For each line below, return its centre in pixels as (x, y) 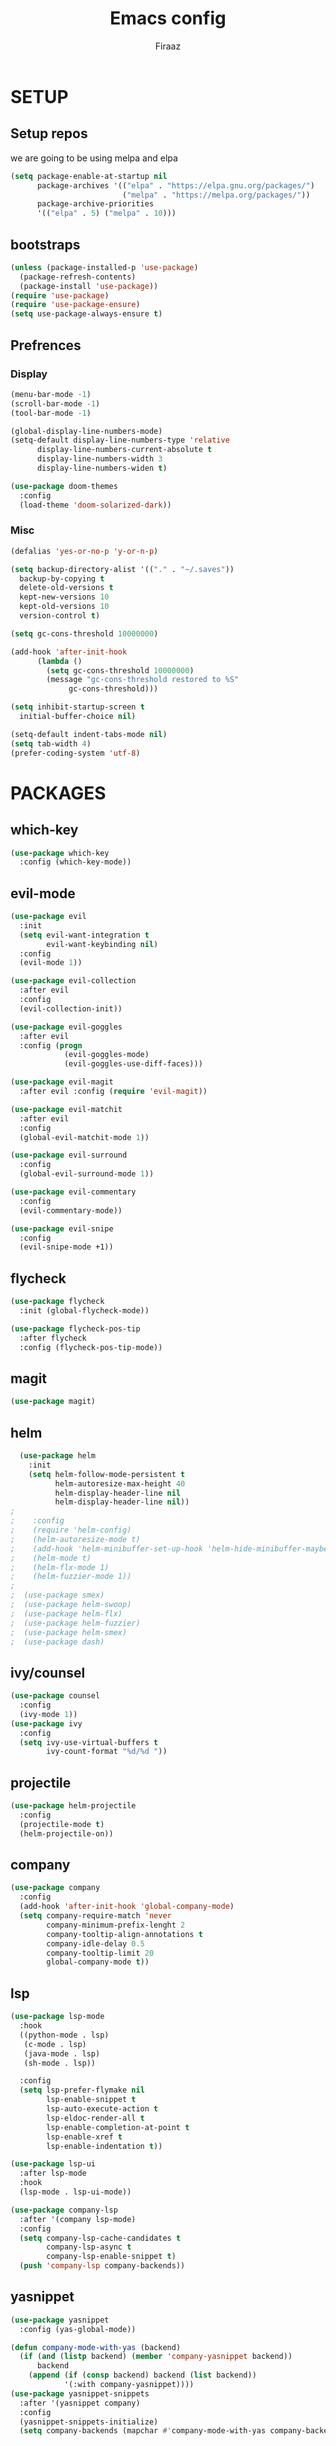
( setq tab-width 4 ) (51, 743)
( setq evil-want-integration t (84, 935)
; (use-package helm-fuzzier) (75, 1623)
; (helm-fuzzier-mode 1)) (71, 1577)
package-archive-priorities (95, 204)
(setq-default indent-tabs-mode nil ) (89, 734)
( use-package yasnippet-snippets (80, 2393)
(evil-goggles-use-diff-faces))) (133, 1064)
